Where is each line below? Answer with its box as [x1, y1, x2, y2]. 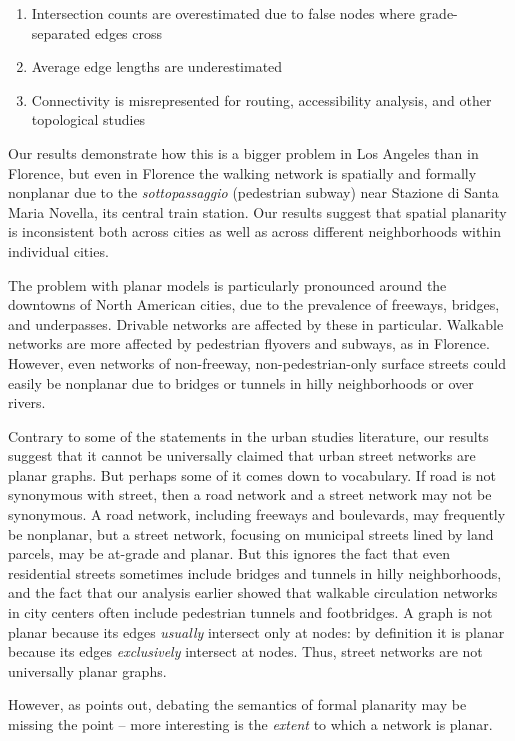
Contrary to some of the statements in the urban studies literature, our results [8, 425, 489, 446]
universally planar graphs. [8, 660, 167, 681]
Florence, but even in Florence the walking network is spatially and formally [8, 162, 477, 183]
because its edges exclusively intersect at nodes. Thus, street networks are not [8, 641, 483, 662]
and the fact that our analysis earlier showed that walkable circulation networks [8, 582, 498, 603]
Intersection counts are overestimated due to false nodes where [31, 3, 415, 23]
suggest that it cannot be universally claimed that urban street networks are [8, 445, 476, 466]
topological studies [31, 109, 146, 130]
